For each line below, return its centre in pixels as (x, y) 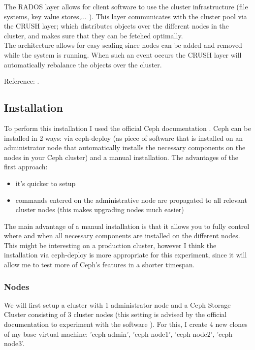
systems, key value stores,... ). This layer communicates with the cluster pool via (126, 16)
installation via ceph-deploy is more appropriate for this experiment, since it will (126, 255)
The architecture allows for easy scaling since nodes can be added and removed (123, 45)
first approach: (26, 167)
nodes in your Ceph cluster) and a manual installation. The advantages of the (121, 157)
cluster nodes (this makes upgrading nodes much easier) (100, 209)
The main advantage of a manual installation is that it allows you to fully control (127, 226)
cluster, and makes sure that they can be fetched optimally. (94, 35)
